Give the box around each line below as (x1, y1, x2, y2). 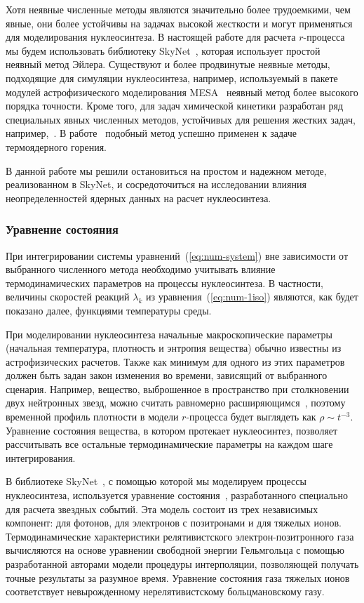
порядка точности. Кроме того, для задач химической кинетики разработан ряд (6, 98, 344, 113)
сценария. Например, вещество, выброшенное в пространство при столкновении (6, 381, 349, 396)
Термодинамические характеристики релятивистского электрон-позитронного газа (6, 529, 354, 543)
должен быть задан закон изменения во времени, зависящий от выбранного (6, 368, 328, 383)
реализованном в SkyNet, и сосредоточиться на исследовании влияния (6, 177, 306, 192)
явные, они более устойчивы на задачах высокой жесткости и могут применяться (6, 15, 353, 30)
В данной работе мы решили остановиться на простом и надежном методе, (6, 163, 327, 178)
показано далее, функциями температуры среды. (6, 303, 212, 317)
